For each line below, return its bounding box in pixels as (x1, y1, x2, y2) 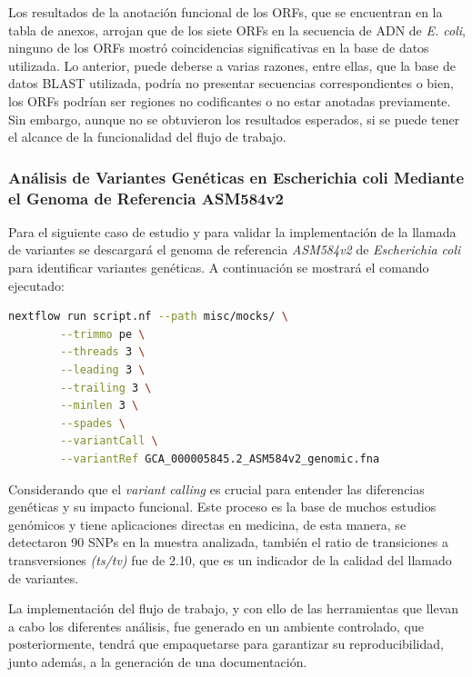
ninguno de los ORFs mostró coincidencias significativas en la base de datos (8, 38, 429, 57)
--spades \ (60, 416, 126, 430)
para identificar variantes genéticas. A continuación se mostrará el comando (8, 258, 429, 277)
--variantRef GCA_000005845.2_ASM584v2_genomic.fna (60, 453, 380, 466)
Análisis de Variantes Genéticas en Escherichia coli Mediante (8, 165, 465, 188)
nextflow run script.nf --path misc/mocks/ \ (8, 310, 288, 324)
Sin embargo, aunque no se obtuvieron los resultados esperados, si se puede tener (8, 109, 460, 128)
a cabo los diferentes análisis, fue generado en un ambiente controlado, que (8, 616, 424, 635)
